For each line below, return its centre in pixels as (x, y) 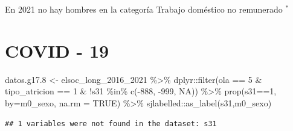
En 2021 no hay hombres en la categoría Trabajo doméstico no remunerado (144, 9)
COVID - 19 (57, 50)
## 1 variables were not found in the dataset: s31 (111, 123)
